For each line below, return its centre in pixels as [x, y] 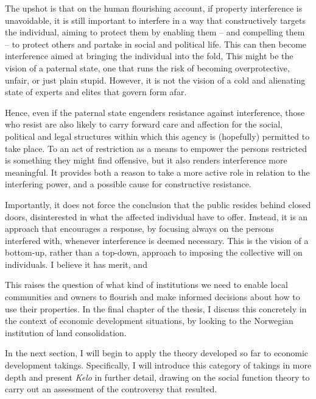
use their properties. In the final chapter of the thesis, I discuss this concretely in [156, 308]
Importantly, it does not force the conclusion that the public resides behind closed [158, 204]
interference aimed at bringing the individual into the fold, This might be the [149, 56]
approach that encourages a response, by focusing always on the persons [139, 228]
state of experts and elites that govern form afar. [96, 92]
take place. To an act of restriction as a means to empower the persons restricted [156, 148]
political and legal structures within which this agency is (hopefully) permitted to [157, 136]
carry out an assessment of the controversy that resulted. [111, 389]
